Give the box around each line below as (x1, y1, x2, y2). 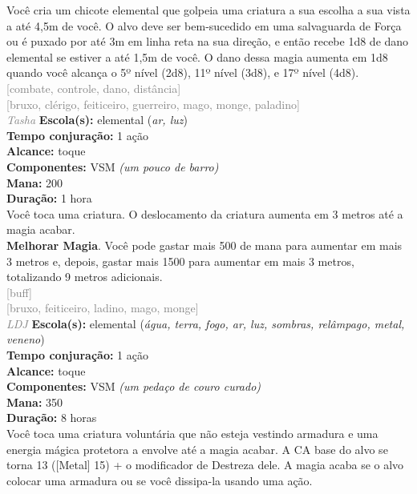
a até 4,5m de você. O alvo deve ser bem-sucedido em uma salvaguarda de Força (6, 17, 402, 34)
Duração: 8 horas (6, 409, 97, 426)
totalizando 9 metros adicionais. (6, 268, 163, 285)
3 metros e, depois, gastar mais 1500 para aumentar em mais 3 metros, (6, 252, 354, 269)
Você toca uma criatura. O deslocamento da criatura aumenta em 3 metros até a (6, 205, 403, 222)
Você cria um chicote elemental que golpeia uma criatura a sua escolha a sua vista (6, 2, 411, 18)
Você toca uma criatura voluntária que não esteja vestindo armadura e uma (6, 425, 379, 442)
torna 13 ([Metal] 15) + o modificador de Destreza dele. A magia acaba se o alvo (6, 456, 404, 473)
